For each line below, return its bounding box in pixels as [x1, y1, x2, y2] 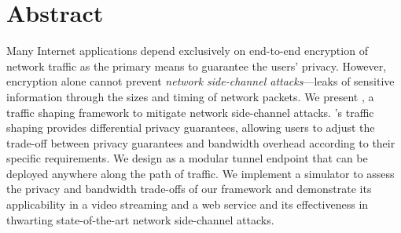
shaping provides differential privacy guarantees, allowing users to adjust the [6, 119, 375, 136]
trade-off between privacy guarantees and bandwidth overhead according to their [6, 134, 395, 151]
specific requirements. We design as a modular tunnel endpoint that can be [6, 150, 368, 166]
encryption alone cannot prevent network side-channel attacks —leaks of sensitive [6, 73, 395, 89]
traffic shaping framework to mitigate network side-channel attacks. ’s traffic [6, 104, 374, 120]
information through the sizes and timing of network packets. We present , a [6, 88, 374, 104]
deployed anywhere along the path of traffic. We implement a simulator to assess [6, 165, 395, 181]
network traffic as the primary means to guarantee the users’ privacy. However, [6, 57, 387, 74]
